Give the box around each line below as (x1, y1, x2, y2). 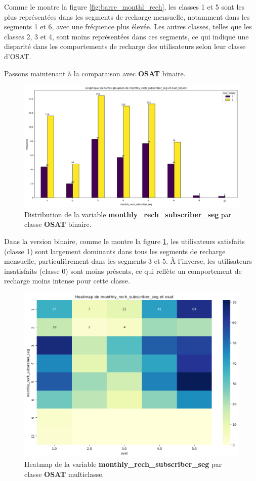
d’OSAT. (4, 51, 31, 61)
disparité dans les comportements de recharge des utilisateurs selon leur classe (4, 41, 246, 52)
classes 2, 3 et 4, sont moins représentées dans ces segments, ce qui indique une (4, 31, 249, 41)
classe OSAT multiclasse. (24, 469, 104, 479)
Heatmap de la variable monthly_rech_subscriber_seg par (24, 459, 222, 469)
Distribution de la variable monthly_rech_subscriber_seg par (24, 209, 232, 219)
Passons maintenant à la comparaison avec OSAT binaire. (4, 68, 186, 78)
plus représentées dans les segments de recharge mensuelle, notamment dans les (4, 11, 250, 22)
